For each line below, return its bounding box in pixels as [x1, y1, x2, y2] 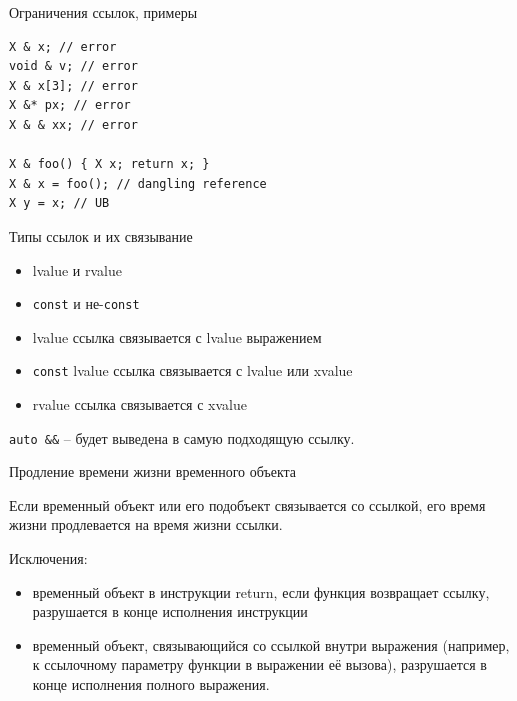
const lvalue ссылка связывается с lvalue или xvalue [32, 360, 353, 381]
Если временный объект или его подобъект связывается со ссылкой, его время [9, 494, 486, 515]
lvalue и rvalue [32, 259, 122, 280]
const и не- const [32, 293, 140, 314]
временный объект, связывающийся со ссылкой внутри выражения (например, [32, 634, 510, 655]
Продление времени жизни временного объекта [9, 461, 297, 482]
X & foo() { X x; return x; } [9, 157, 210, 172]
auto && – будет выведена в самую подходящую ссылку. [9, 427, 355, 448]
